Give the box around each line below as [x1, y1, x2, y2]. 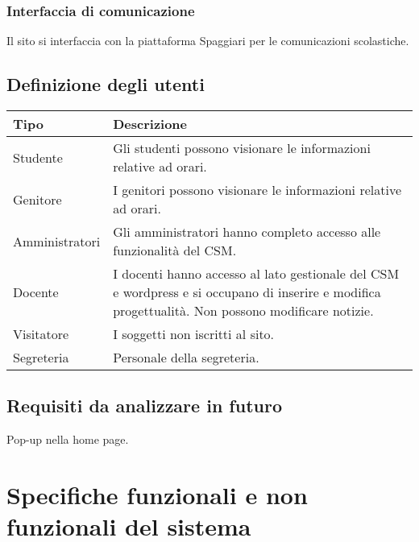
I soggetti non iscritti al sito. [113, 325, 275, 344]
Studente [13, 147, 63, 167]
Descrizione [113, 114, 188, 134]
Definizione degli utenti [6, 72, 205, 97]
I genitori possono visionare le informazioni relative [113, 180, 401, 200]
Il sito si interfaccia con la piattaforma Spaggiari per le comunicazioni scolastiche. [6, 32, 409, 49]
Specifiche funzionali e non [6, 478, 308, 511]
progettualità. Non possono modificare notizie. [113, 301, 374, 321]
